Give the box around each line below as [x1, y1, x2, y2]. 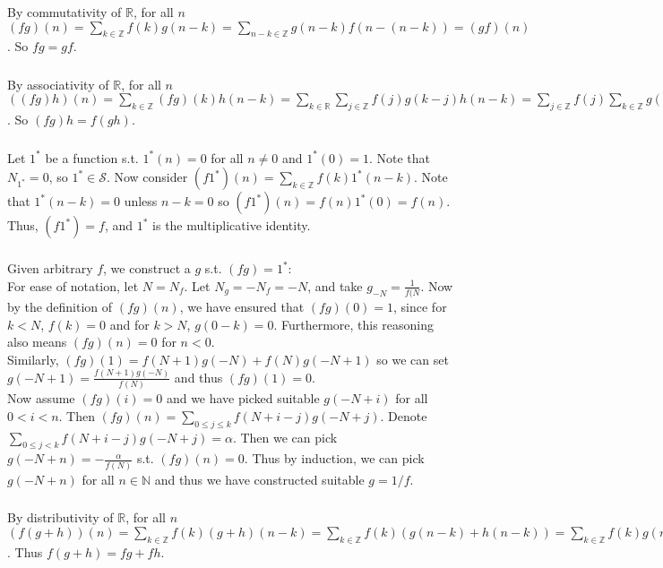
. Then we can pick [232, 427, 338, 446]
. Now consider [106, 168, 188, 186]
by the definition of [7, 297, 113, 316]
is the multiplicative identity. [152, 216, 311, 235]
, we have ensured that [179, 297, 305, 316]
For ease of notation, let [7, 276, 139, 295]
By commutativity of [7, 2, 122, 21]
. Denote [380, 406, 427, 425]
